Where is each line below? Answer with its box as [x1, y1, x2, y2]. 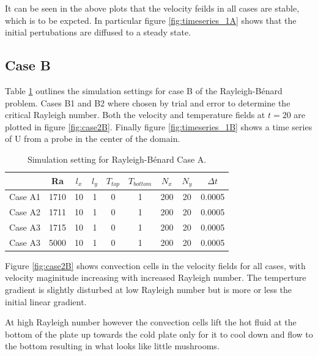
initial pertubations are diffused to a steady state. [5, 26, 191, 39]
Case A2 [9, 206, 41, 218]
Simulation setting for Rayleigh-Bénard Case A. [27, 152, 207, 165]
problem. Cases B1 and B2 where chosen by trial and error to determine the [5, 96, 290, 109]
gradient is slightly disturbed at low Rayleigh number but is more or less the [5, 283, 292, 296]
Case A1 [9, 190, 41, 203]
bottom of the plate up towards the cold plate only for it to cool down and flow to [5, 327, 313, 340]
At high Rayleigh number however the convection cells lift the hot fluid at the [5, 316, 297, 328]
